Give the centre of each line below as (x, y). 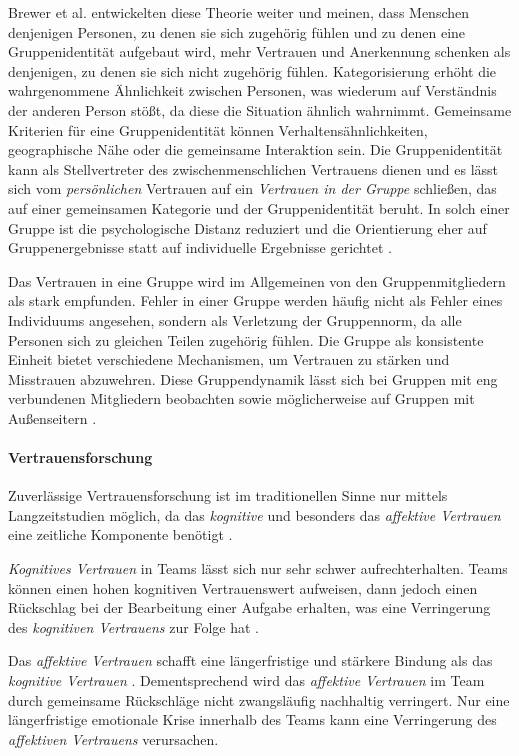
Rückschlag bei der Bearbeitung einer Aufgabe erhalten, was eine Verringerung (249, 607)
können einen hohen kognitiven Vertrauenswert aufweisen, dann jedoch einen (243, 587)
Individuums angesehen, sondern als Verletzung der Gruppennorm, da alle (235, 319)
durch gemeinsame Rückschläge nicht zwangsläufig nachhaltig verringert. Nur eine (259, 699)
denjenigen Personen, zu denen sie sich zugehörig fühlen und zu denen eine (237, 31)
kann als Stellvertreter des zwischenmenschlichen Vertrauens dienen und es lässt (253, 168)
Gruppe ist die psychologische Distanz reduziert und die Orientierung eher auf (247, 227)
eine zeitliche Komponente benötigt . (120, 534)
